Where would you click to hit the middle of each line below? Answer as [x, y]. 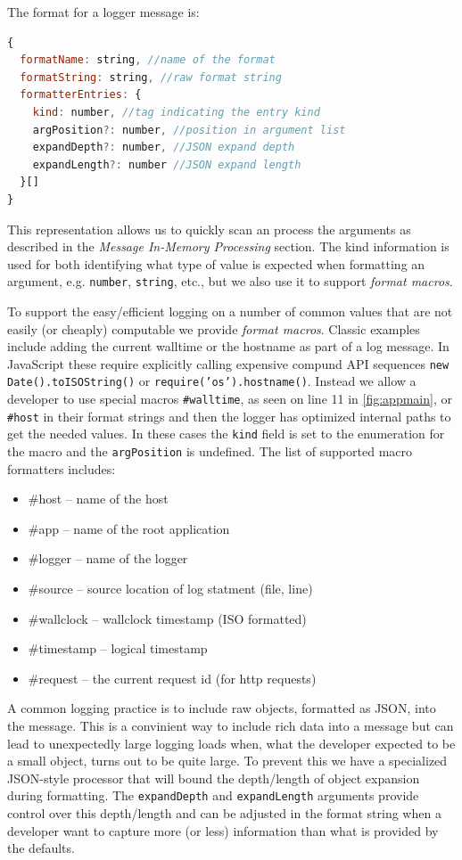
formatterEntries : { [81, 95]
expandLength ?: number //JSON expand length [167, 164]
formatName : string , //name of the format [148, 60]
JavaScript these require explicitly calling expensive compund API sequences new [228, 363]
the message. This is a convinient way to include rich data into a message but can [231, 726]
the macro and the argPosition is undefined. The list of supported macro [210, 451]
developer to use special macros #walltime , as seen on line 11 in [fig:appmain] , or [230, 399]
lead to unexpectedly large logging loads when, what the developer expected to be [231, 743]
